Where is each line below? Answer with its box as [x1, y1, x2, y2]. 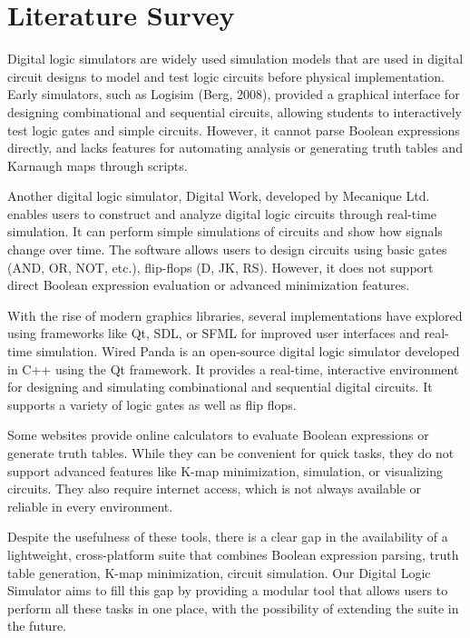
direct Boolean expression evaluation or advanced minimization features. [7, 275, 410, 294]
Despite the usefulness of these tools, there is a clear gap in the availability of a [7, 527, 448, 546]
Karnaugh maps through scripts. [7, 155, 188, 174]
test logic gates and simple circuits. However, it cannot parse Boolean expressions [7, 120, 460, 139]
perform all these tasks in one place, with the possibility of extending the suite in [7, 598, 459, 617]
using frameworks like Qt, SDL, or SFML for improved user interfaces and [7, 324, 420, 343]
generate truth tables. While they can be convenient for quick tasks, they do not [7, 444, 455, 462]
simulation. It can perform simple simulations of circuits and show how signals [7, 222, 443, 241]
